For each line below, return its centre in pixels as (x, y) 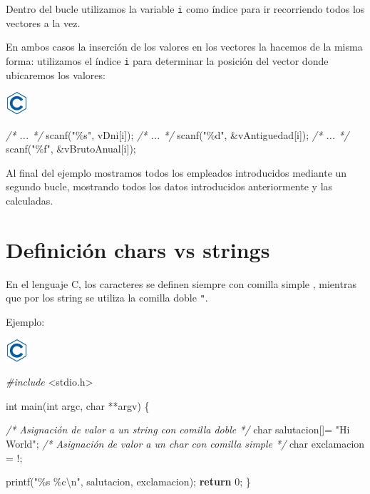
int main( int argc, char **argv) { (78, 405)
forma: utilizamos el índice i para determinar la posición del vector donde (167, 60)
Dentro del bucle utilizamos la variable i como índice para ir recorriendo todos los (185, 9)
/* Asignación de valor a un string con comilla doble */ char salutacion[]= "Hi (178, 429)
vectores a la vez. (43, 22)
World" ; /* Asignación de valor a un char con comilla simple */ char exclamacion (185, 443)
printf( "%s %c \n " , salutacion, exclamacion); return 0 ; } (128, 482)
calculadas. (30, 201)
